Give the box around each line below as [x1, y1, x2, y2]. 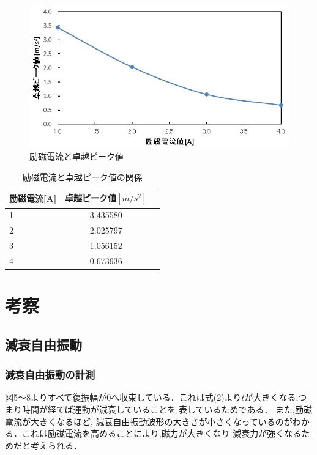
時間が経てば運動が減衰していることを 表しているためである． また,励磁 [21, 403, 312, 416]
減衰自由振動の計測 [5, 367, 95, 382]
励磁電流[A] [9, 192, 57, 205]
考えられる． [30, 438, 82, 451]
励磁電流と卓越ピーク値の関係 [22, 170, 143, 183]
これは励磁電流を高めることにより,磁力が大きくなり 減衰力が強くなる [21, 427, 302, 440]
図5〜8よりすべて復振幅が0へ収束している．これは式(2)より [5, 391, 242, 404]
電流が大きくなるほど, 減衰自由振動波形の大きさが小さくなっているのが [5, 415, 293, 427]
